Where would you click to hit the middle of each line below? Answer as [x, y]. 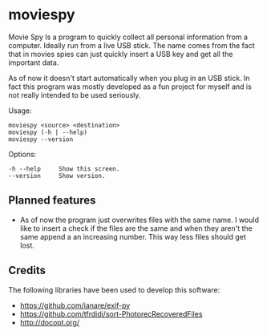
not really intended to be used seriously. [75, 95]
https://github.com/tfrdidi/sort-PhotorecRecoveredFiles [111, 313]
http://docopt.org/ [50, 322]
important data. [34, 63]
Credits [27, 270]
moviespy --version [41, 139]
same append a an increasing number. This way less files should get [133, 236]
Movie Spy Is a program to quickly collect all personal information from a [128, 37]
